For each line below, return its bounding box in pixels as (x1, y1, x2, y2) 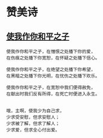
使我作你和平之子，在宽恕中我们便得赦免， (6, 85, 96, 91)
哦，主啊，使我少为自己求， (6, 108, 65, 114)
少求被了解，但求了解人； (6, 121, 60, 127)
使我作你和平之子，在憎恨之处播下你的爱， (6, 49, 96, 55)
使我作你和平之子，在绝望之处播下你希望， (6, 67, 96, 73)
